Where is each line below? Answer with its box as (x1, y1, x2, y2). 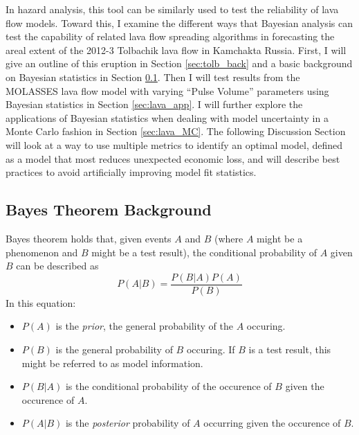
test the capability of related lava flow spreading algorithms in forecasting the (6, 29, 335, 44)
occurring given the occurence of (203, 416, 341, 430)
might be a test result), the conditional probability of (91, 245, 317, 259)
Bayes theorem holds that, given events (6, 231, 172, 245)
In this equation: (6, 295, 76, 310)
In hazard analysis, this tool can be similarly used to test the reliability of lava (6, 2, 339, 16)
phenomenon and (6, 245, 78, 259)
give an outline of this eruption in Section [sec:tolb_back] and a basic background (6, 56, 353, 71)
